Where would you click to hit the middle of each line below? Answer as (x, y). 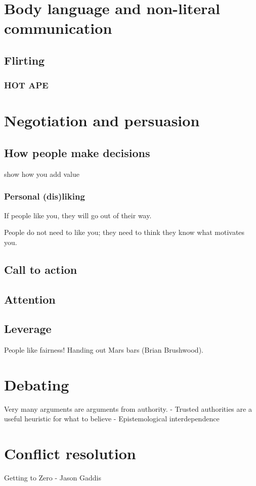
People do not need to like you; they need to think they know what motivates (124, 232)
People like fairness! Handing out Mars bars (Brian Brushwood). (104, 350)
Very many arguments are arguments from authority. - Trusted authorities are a (128, 408)
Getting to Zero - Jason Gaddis (53, 478)
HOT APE (26, 85)
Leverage (28, 329)
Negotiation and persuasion (102, 120)
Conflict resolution (70, 453)
